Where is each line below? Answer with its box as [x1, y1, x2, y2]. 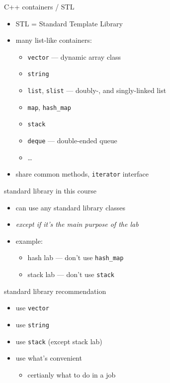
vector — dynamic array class [27, 51, 121, 62]
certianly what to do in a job [27, 369, 116, 380]
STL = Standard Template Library [15, 18, 123, 28]
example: [15, 235, 43, 246]
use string [15, 319, 49, 329]
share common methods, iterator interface [15, 169, 149, 179]
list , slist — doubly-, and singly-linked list [27, 85, 167, 96]
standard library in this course [4, 185, 96, 195]
